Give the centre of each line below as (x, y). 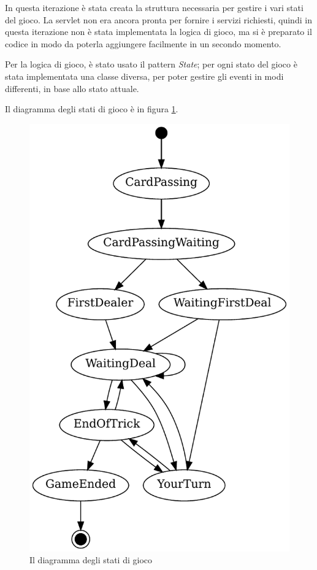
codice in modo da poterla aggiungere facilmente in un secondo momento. (143, 43)
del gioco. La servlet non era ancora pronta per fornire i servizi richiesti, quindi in (158, 19)
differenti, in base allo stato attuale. (72, 88)
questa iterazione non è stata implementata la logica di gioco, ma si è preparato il (158, 32)
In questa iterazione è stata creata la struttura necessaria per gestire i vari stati (154, 7)
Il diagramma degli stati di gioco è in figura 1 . (92, 109)
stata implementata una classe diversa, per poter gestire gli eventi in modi (144, 76)
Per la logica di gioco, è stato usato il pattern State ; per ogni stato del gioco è (151, 64)
